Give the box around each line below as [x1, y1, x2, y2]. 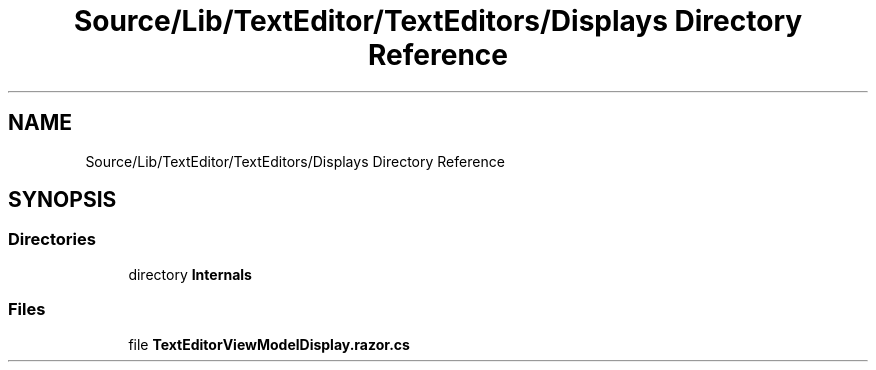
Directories [8, 229, 96, 250]
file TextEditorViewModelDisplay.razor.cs [128, 335, 410, 353]
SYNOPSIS [8, 187, 117, 213]
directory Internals [128, 265, 252, 283]
